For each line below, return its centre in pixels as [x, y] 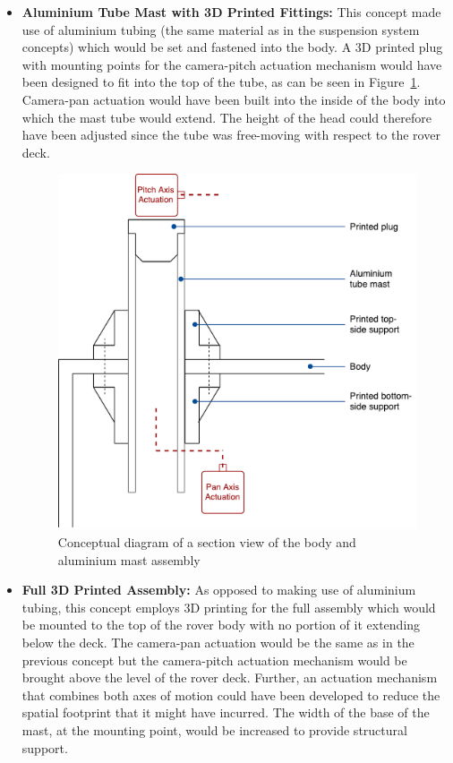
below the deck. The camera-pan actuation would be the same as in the [218, 642]
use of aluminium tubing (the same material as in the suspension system [221, 29]
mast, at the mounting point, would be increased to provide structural [214, 729]
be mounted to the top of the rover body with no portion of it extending [221, 625]
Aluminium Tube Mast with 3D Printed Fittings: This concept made [231, 12]
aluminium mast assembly [129, 559]
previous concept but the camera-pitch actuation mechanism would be [214, 660]
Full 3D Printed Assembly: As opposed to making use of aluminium [219, 590]
